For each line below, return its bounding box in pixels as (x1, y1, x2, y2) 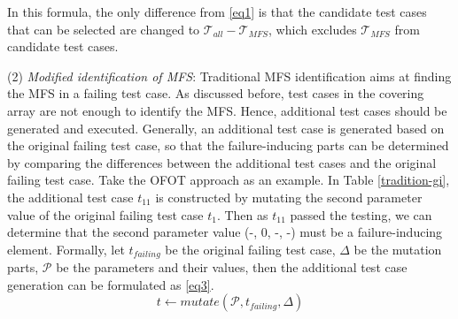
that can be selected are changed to (7, 19, 200, 38)
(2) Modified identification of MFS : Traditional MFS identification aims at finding (7, 66, 452, 85)
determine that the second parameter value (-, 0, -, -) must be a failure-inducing (7, 223, 443, 241)
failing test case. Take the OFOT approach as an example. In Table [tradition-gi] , (7, 171, 450, 189)
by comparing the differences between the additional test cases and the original (7, 153, 437, 171)
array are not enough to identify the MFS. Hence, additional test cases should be (7, 101, 447, 119)
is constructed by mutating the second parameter (155, 187, 423, 206)
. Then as (216, 205, 268, 224)
